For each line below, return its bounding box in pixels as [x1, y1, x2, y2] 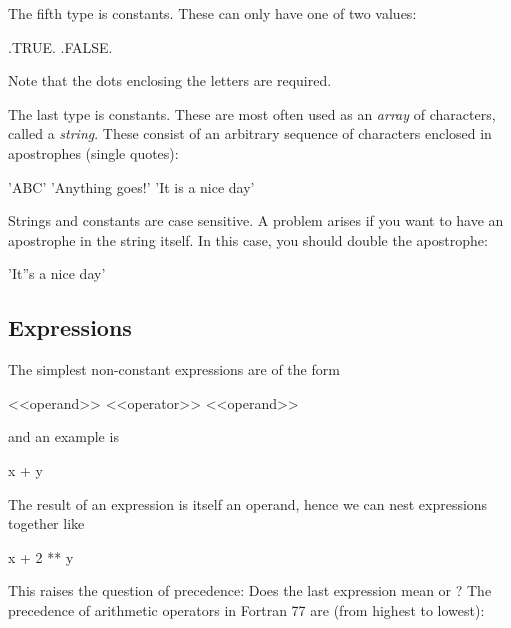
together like [8, 513, 85, 534]
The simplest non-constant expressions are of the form [8, 359, 340, 380]
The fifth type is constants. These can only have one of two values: [8, 3, 417, 23]
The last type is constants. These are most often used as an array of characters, [8, 103, 496, 124]
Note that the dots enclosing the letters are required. [8, 70, 332, 91]
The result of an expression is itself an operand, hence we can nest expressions [8, 493, 488, 514]
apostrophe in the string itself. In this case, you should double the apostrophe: [8, 229, 488, 250]
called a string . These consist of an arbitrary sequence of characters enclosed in [8, 123, 492, 144]
